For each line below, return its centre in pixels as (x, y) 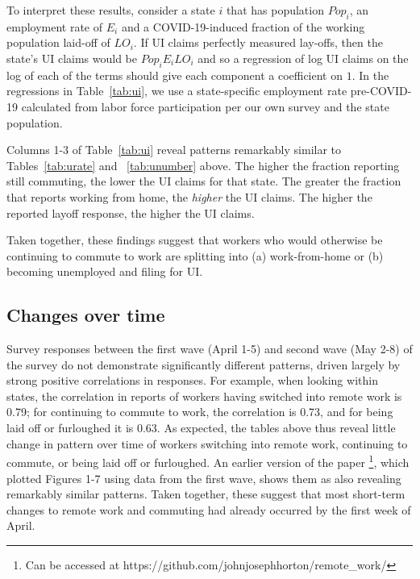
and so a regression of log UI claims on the (303, 58)
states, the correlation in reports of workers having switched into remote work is (204, 396)
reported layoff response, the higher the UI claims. (131, 212)
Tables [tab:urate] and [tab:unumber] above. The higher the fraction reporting (203, 165)
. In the (370, 75)
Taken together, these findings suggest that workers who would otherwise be (195, 240)
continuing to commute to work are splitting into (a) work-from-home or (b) (195, 255)
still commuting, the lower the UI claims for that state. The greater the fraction (204, 181)
